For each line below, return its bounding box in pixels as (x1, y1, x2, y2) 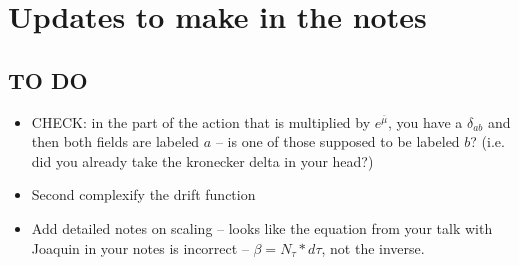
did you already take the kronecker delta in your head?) (31, 150, 374, 171)
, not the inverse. (321, 237, 425, 258)
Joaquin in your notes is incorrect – (31, 237, 249, 258)
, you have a (387, 111, 463, 132)
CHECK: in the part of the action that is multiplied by (31, 111, 371, 132)
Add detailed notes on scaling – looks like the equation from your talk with (31, 217, 493, 238)
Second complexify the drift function (31, 184, 256, 205)
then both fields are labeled (31, 131, 200, 152)
